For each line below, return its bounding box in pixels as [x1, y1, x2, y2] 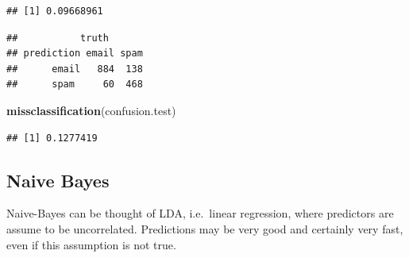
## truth [6, 32, 109, 44]
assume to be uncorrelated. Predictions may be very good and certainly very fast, [6, 220, 403, 237]
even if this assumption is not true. [6, 236, 176, 252]
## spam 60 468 [6, 79, 143, 90]
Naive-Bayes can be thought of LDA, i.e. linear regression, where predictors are [6, 205, 394, 221]
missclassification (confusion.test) [6, 102, 176, 118]
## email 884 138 [6, 63, 143, 75]
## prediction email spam [6, 48, 143, 60]
